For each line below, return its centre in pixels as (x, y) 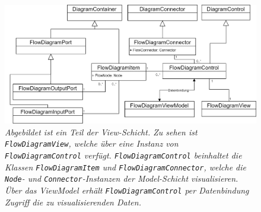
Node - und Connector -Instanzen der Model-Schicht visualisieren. (122, 178)
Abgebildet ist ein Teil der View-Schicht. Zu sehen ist (101, 132)
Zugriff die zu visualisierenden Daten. (73, 202)
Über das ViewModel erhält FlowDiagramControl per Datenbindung (127, 190)
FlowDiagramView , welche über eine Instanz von (92, 143)
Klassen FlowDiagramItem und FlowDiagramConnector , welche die (126, 167)
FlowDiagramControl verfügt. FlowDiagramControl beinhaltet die (123, 155)
